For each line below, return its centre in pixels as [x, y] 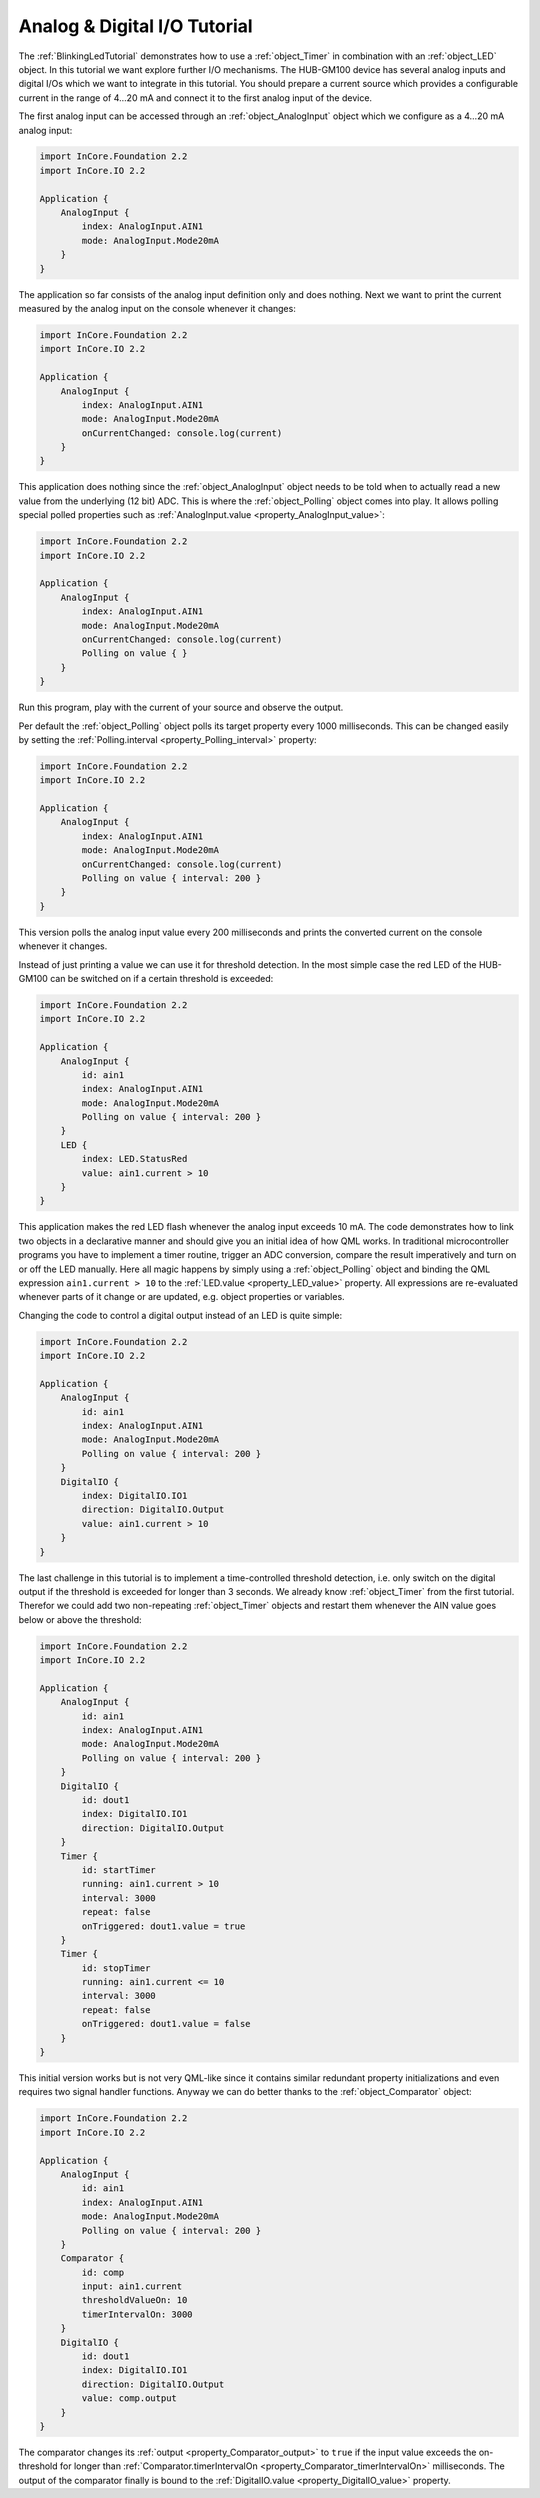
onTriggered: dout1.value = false [166, 2024]
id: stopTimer [116, 1968]
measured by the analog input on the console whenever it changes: [157, 308]
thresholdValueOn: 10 [134, 2300]
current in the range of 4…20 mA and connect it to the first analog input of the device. [195, 97]
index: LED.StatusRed [134, 1159]
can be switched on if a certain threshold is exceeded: [162, 978]
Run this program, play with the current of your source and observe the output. [181, 707]
